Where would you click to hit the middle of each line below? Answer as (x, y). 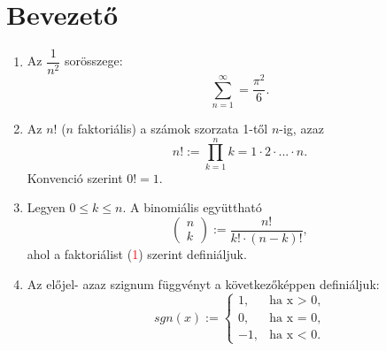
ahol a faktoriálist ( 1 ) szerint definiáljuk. (137, 254)
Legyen (46, 207)
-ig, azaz (301, 129)
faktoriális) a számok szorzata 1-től (173, 129)
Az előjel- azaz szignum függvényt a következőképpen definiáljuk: (203, 283)
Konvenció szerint (75, 177)
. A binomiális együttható (192, 207)
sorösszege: (93, 61)
